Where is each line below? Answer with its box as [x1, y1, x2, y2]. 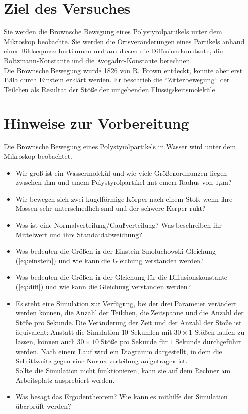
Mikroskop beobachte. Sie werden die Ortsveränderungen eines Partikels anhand [4, 36, 245, 46]
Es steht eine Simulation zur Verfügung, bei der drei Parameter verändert [15, 298, 237, 308]
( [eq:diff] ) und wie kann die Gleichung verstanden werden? [15, 281, 191, 291]
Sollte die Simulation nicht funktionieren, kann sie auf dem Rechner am [15, 365, 231, 375]
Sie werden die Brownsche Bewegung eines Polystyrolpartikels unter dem [4, 26, 222, 37]
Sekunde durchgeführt [175, 336, 242, 346]
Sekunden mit [130, 327, 172, 337]
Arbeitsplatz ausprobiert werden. [15, 375, 115, 385]
